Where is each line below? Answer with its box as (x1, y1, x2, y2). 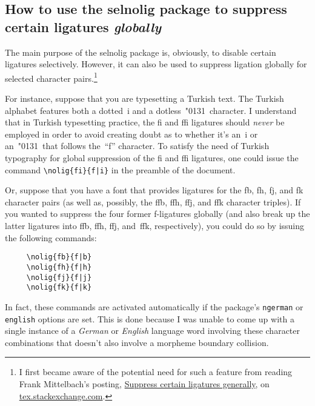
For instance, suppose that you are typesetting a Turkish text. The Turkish (5, 92, 284, 105)
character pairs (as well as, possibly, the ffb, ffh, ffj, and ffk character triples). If (5, 195, 301, 208)
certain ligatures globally (5, 17, 161, 36)
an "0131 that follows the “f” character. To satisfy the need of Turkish (5, 139, 270, 152)
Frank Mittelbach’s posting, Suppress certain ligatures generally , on (19, 377, 270, 390)
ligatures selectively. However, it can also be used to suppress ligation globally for (5, 58, 307, 70)
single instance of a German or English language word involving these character (5, 324, 300, 337)
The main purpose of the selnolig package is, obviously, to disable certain (5, 45, 276, 58)
